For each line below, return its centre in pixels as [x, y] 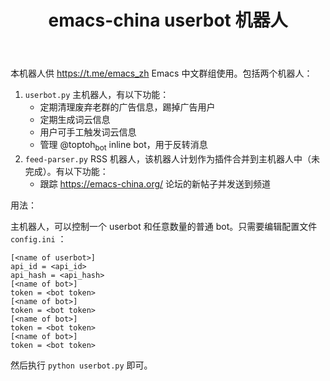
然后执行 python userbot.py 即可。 [81, 365]
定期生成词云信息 [75, 120]
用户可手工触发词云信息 [88, 132]
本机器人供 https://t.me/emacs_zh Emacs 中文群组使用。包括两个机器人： [161, 73]
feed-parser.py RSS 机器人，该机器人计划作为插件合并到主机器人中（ [168, 158]
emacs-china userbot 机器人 [168, 20]
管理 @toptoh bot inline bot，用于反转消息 [123, 146]
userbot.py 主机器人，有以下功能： [97, 95]
